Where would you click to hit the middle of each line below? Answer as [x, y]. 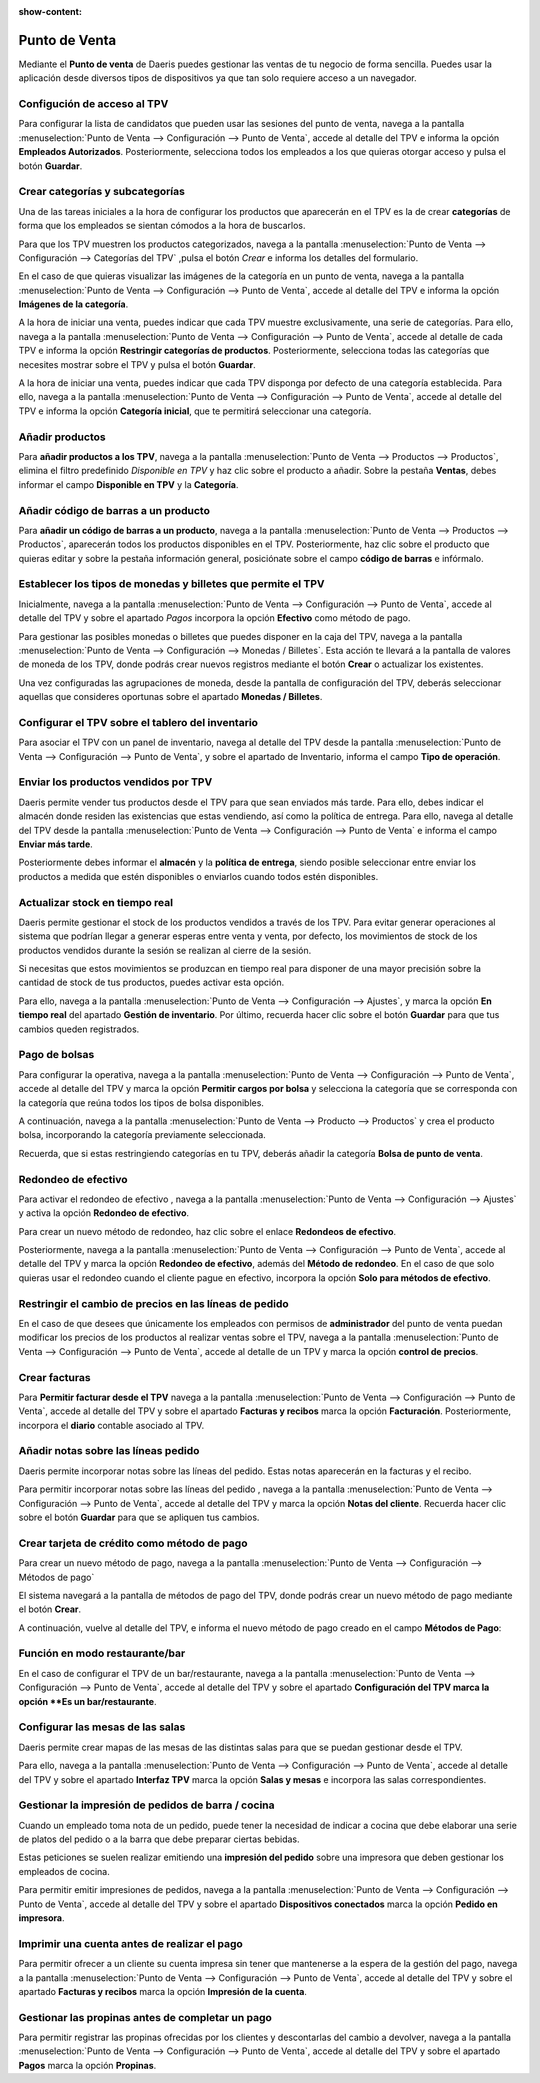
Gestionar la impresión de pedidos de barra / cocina [146, 1805]
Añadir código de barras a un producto [114, 510]
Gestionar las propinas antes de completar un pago [145, 2017]
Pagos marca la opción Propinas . [87, 2065]
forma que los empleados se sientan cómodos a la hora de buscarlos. [162, 226]
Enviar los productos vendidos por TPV [115, 782]
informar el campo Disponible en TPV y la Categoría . [128, 484]
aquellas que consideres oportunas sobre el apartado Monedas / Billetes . [170, 697]
